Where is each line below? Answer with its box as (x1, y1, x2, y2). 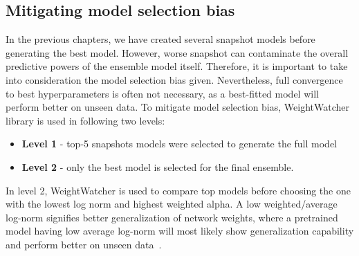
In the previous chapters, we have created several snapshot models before (6, 32, 315, 46)
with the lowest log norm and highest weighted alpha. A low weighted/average (6, 196, 338, 211)
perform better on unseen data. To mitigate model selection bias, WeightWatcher (6, 100, 349, 114)
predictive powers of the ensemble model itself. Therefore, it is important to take (6, 59, 348, 73)
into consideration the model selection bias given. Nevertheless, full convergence (6, 72, 343, 86)
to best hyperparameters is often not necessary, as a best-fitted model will (6, 86, 319, 100)
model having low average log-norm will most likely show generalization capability (6, 223, 354, 238)
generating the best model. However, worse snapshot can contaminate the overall (6, 45, 349, 60)
